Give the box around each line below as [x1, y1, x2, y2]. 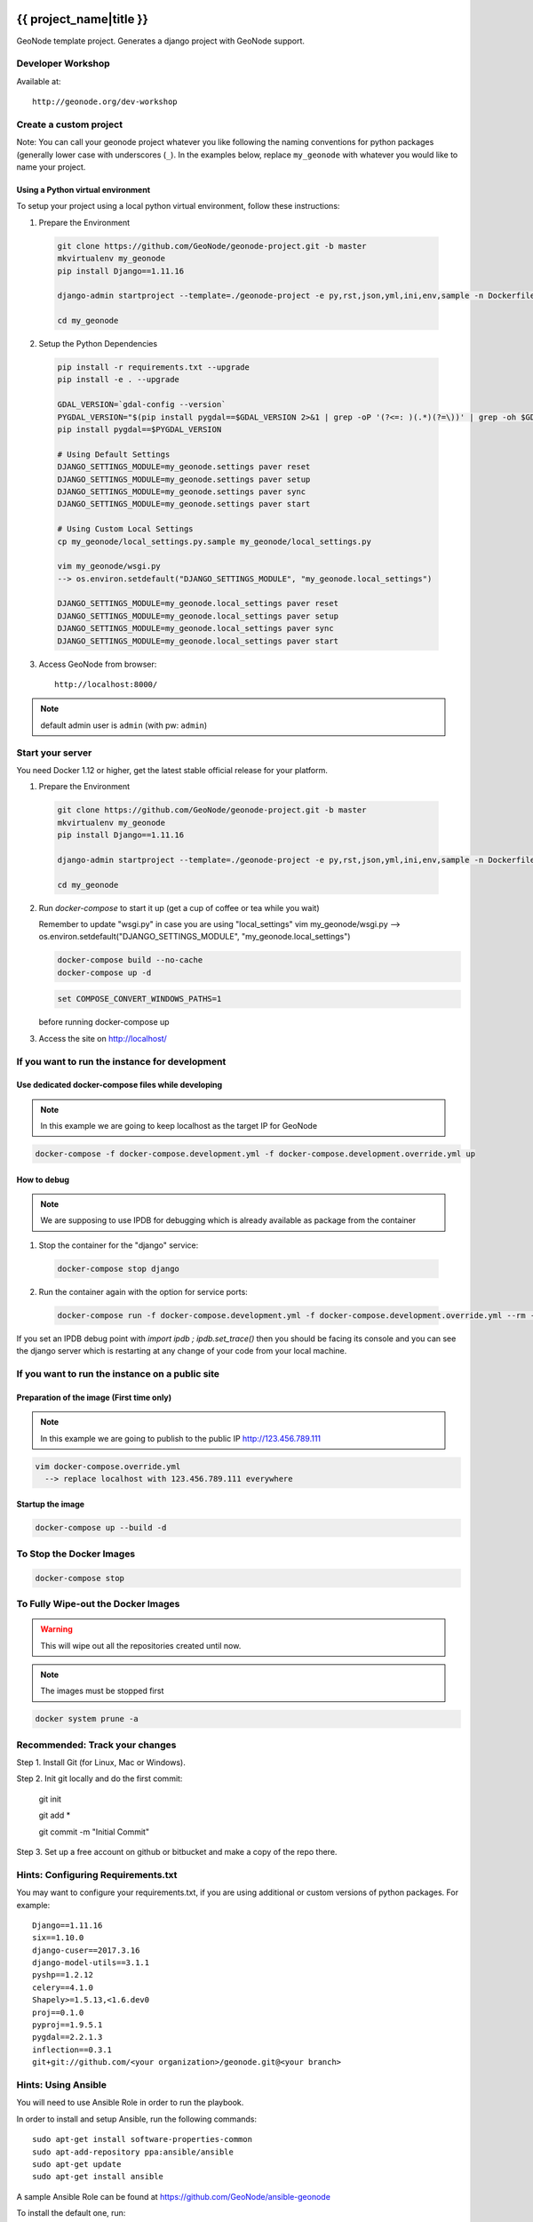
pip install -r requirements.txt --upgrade [57, 363, 251, 372]
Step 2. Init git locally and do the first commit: [16, 1773, 183, 1784]
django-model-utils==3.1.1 [32, 1958, 150, 1968]
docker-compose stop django [57, 1263, 179, 1274]
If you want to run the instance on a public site [16, 1367, 220, 1379]
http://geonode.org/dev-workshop [32, 97, 178, 107]
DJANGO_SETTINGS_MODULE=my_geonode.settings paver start [57, 499, 311, 509]
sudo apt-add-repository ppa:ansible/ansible [32, 2146, 235, 2157]
